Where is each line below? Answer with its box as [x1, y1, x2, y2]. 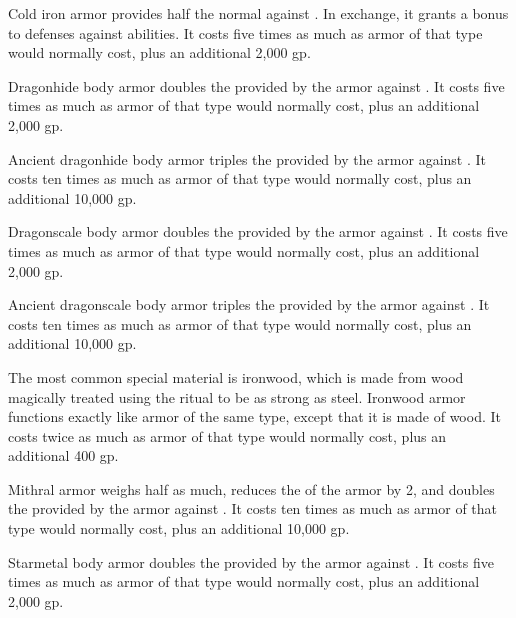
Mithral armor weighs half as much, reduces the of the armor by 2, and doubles [8, 478, 495, 499]
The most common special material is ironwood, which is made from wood [8, 366, 464, 387]
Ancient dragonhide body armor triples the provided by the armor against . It [8, 148, 487, 169]
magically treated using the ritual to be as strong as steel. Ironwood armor [8, 386, 466, 407]
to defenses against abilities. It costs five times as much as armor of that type [8, 22, 483, 43]
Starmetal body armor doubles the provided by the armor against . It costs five [8, 551, 494, 572]
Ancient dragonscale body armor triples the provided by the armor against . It [8, 294, 490, 315]
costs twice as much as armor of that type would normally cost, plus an [8, 425, 447, 446]
